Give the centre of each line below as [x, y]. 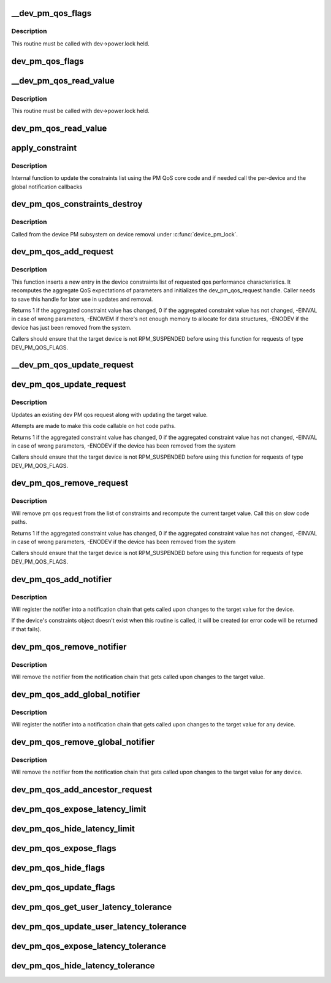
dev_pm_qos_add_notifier [62, 579]
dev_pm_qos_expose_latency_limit [79, 810]
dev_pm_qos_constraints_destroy [77, 204]
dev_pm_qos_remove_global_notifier [83, 742]
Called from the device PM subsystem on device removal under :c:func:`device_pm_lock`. [125, 234]
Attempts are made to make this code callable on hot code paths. [93, 426]
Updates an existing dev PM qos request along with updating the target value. [110, 414]
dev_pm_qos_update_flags [63, 888]
